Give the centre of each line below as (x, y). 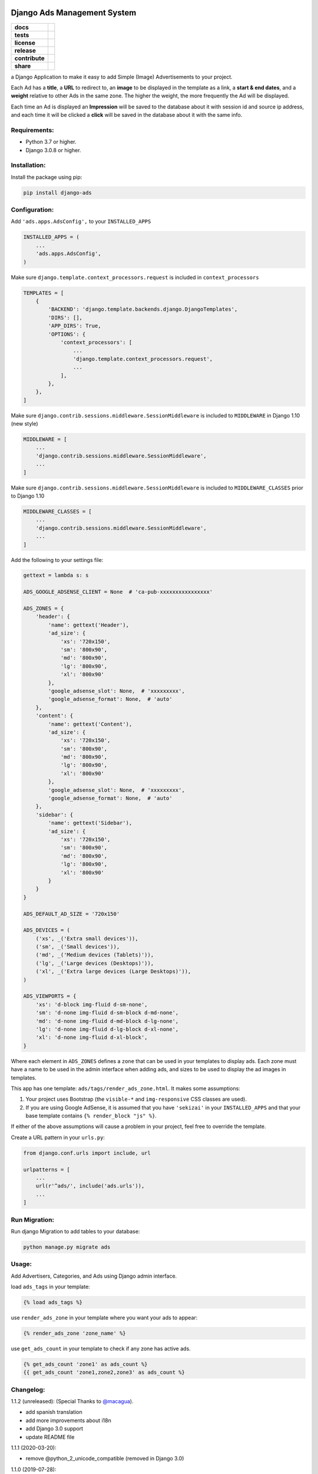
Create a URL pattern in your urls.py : (58, 1137)
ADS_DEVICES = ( (47, 930)
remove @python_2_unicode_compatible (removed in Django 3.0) (105, 1459)
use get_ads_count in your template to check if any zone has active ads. (101, 1348)
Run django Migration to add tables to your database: (75, 1231)
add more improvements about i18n (68, 1420)
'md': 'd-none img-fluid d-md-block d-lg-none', (107, 1021)
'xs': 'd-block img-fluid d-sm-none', (92, 1004)
